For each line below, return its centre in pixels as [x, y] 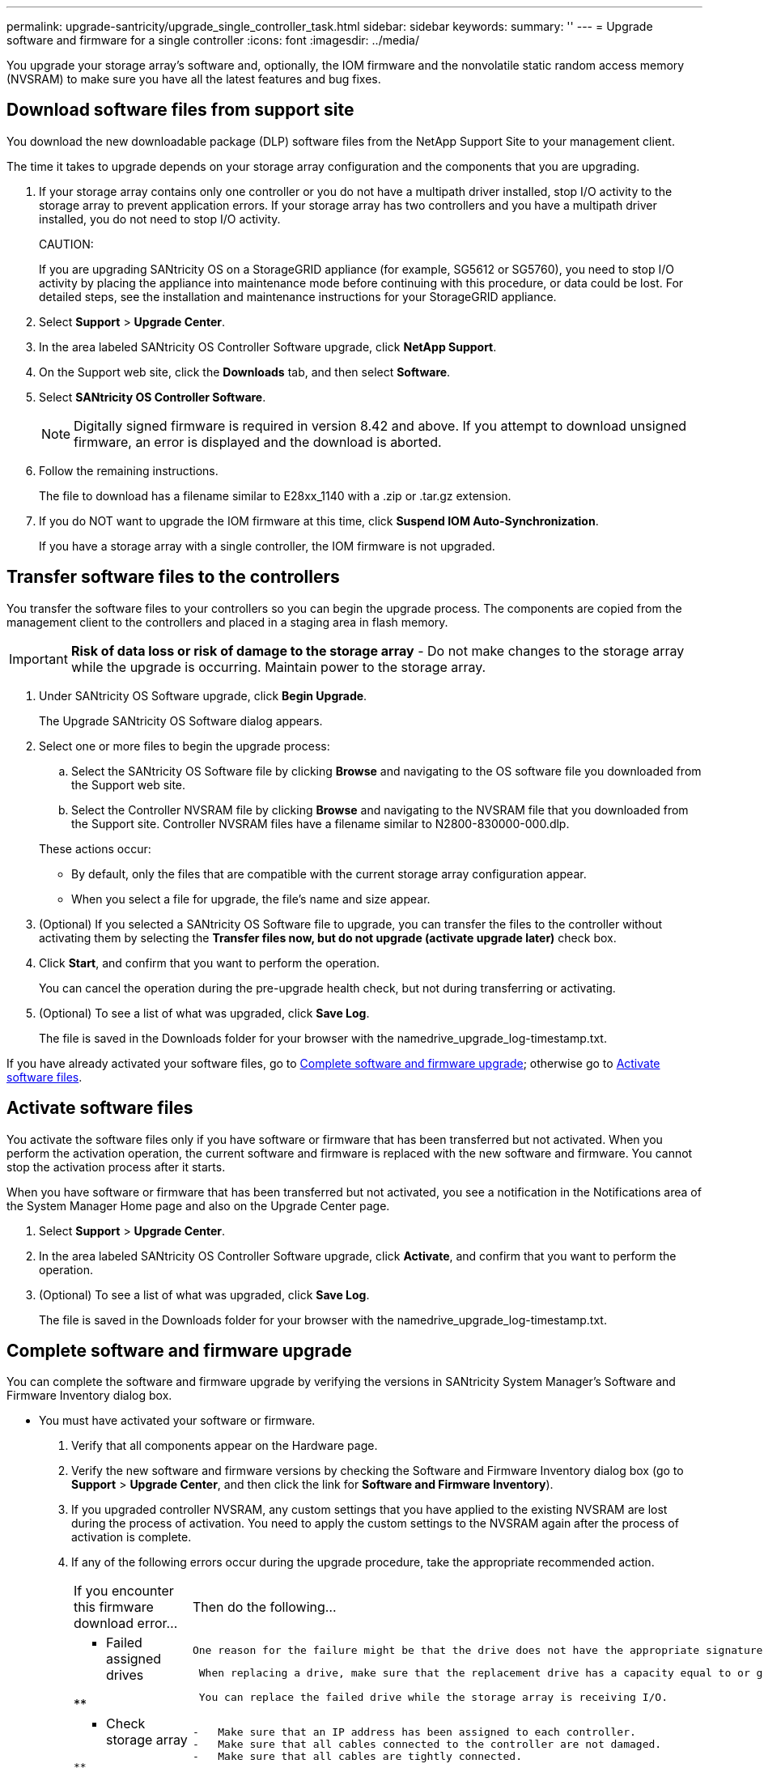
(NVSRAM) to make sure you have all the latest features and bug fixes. [194, 79]
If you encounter [124, 1591]
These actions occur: [95, 848]
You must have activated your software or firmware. [177, 1421]
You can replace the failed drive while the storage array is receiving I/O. [433, 1697]
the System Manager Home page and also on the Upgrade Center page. [198, 1205]
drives [125, 1675]
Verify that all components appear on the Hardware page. [225, 1446]
